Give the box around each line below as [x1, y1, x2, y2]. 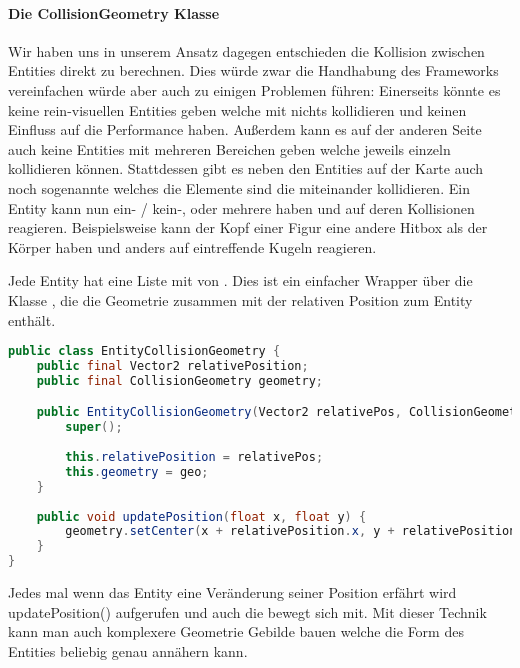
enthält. [8, 309, 56, 330]
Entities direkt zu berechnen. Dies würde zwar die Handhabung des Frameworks [8, 60, 499, 81]
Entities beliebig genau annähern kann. [8, 640, 248, 661]
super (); [65, 420, 123, 435]
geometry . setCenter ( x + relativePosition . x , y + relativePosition [65, 524, 517, 539]
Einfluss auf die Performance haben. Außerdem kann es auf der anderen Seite [8, 119, 482, 140]
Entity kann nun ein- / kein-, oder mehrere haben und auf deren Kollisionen [8, 197, 475, 218]
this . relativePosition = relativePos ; [65, 450, 324, 465]
